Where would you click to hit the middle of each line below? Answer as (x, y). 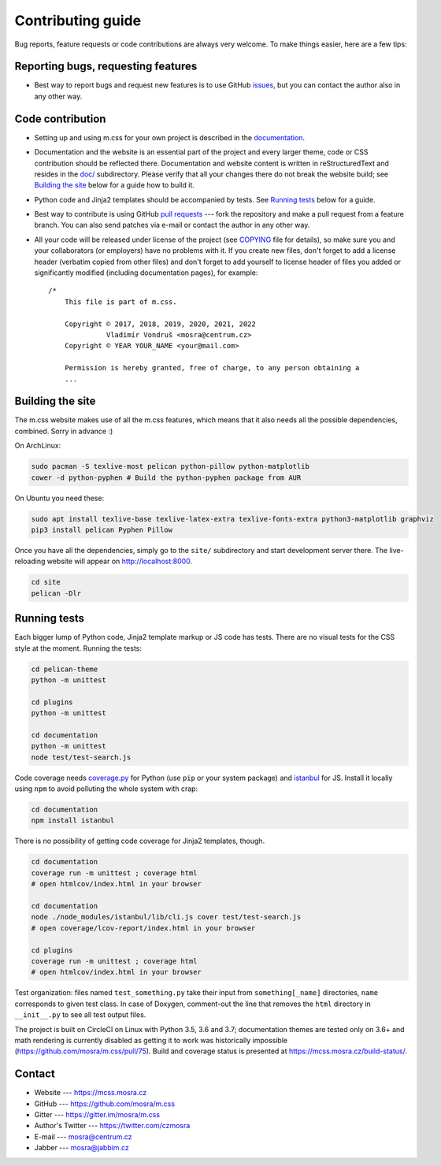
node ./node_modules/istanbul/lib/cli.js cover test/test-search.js (166, 917)
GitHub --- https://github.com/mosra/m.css (105, 1104)
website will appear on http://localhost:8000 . (120, 561)
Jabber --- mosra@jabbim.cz (82, 1148)
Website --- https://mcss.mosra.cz (91, 1093)
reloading (30, 561)
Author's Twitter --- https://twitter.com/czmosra (112, 1126)
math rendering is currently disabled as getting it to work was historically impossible (151, 1040)
